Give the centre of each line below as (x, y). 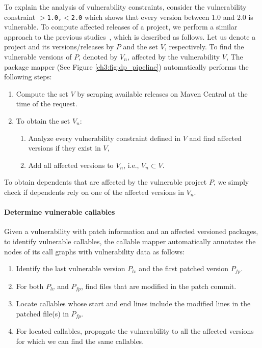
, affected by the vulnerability (174, 57)
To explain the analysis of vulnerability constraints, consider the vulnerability (125, 7)
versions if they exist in (64, 148)
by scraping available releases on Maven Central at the (162, 93)
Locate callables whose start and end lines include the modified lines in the (133, 303)
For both (30, 286)
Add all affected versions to (71, 165)
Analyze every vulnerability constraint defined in (104, 138)
